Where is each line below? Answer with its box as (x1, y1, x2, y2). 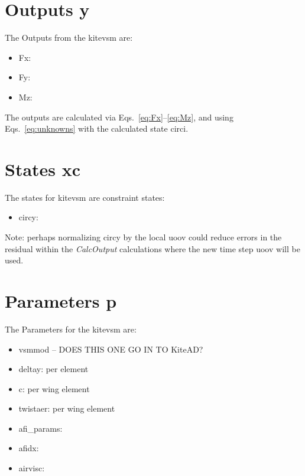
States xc (5, 157, 81, 181)
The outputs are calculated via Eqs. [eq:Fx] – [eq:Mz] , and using (5, 110, 233, 123)
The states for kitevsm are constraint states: (5, 191, 165, 203)
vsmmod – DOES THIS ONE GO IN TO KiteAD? (18, 343, 203, 355)
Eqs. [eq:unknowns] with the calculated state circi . (5, 122, 189, 135)
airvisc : (18, 462, 45, 474)
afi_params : (18, 422, 63, 434)
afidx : (18, 442, 39, 454)
